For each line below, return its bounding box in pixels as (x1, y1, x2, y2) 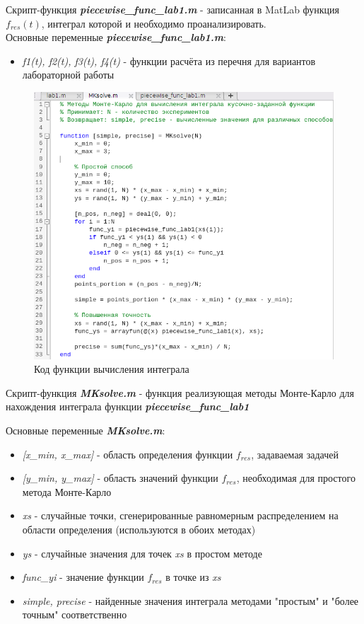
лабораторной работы (22, 67, 115, 82)
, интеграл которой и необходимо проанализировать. (41, 16, 266, 30)
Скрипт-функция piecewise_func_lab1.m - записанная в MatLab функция (6, 2, 340, 16)
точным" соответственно (22, 607, 127, 622)
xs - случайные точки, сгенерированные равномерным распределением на (22, 508, 339, 523)
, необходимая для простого (236, 470, 356, 485)
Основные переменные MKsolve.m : (6, 422, 165, 437)
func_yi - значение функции (22, 570, 144, 584)
